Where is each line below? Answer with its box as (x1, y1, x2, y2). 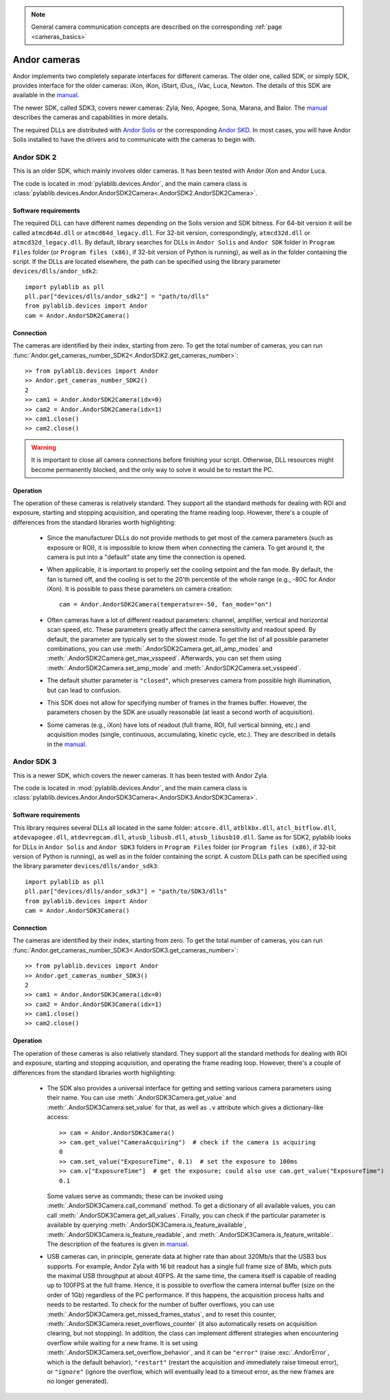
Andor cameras (12, 53, 81, 65)
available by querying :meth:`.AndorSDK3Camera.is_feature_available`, (47, 1220, 247, 1229)
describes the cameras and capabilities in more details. (12, 113, 169, 121)
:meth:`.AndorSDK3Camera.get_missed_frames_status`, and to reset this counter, (47, 1310, 277, 1318)
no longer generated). (47, 1377, 109, 1386)
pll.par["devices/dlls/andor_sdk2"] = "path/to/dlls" (25, 293, 209, 301)
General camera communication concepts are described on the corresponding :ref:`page (31, 23, 282, 31)
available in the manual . (12, 91, 80, 99)
